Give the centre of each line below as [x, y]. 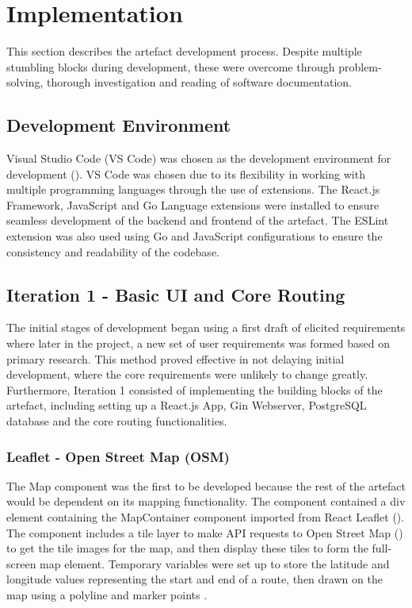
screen [21, 563]
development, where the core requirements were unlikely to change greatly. [187, 374]
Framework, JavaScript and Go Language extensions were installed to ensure [193, 204]
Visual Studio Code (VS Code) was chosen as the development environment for [199, 158]
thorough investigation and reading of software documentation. [199, 82]
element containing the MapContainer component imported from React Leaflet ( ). [206, 517]
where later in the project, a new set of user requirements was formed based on [198, 343]
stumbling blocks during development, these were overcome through [171, 66]
